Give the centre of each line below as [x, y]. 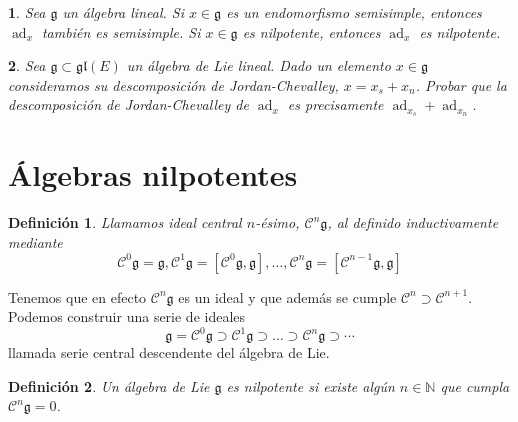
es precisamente [335, 104]
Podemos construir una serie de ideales [127, 316]
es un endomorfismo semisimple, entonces [354, 12]
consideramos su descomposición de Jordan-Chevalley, [173, 84]
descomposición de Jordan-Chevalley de [128, 104]
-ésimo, [277, 222]
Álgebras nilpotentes [153, 174]
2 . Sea [27, 65]
